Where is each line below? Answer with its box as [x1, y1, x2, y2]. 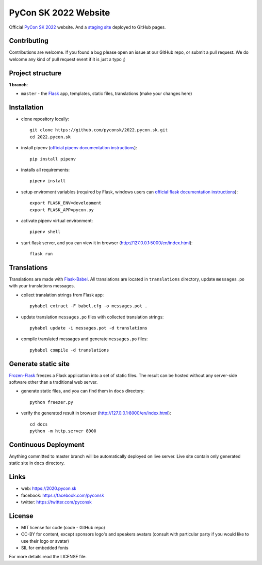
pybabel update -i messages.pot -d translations [30, 325, 147, 330]
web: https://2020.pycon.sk [21, 486, 77, 491]
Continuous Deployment [9, 440, 84, 449]
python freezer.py [30, 399, 74, 405]
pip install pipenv [30, 156, 76, 162]
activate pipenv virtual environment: [21, 218, 93, 223]
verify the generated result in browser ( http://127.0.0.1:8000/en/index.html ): [21, 410, 172, 416]
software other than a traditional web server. [9, 379, 98, 385]
